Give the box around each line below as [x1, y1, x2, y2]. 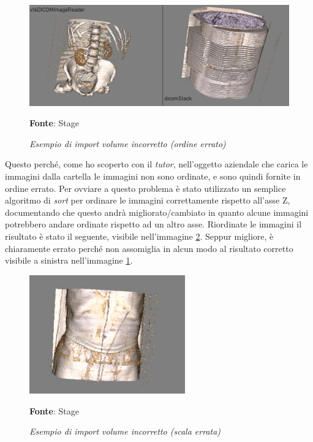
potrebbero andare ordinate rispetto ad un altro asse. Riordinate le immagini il [5, 218, 302, 231]
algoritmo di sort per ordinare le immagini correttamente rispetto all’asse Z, [5, 194, 290, 207]
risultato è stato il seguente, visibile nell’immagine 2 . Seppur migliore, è [5, 230, 274, 243]
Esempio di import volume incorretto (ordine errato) [29, 137, 226, 150]
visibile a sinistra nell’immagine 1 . [5, 254, 133, 267]
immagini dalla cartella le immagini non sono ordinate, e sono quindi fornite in [5, 170, 301, 183]
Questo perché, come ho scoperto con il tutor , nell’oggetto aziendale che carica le [5, 158, 308, 170]
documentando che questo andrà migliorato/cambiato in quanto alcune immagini [5, 205, 309, 218]
